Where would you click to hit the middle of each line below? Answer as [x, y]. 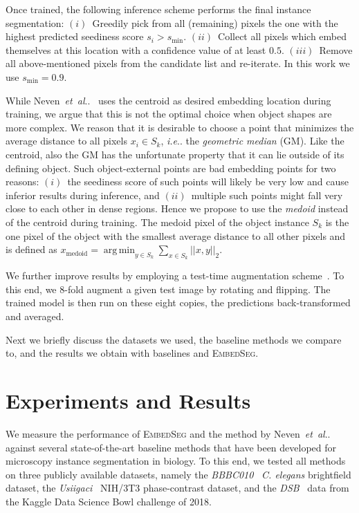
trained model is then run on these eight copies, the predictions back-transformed [178, 302]
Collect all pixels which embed [282, 36]
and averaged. [35, 316]
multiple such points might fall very [267, 195]
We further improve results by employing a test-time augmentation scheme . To [175, 276]
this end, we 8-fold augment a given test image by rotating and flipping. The [168, 289]
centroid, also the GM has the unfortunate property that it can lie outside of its [175, 154]
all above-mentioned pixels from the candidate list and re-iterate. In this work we [178, 63]
